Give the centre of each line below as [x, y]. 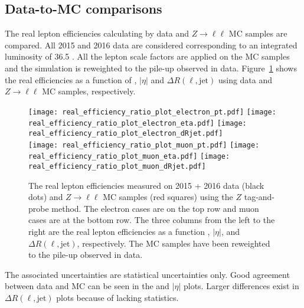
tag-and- [259, 197]
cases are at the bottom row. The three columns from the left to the [152, 220]
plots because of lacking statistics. [117, 298]
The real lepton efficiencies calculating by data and [97, 33]
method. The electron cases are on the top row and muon [155, 208]
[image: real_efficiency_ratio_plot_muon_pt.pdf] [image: [144, 145]
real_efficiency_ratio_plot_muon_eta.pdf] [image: [129, 157]
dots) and [46, 197]
